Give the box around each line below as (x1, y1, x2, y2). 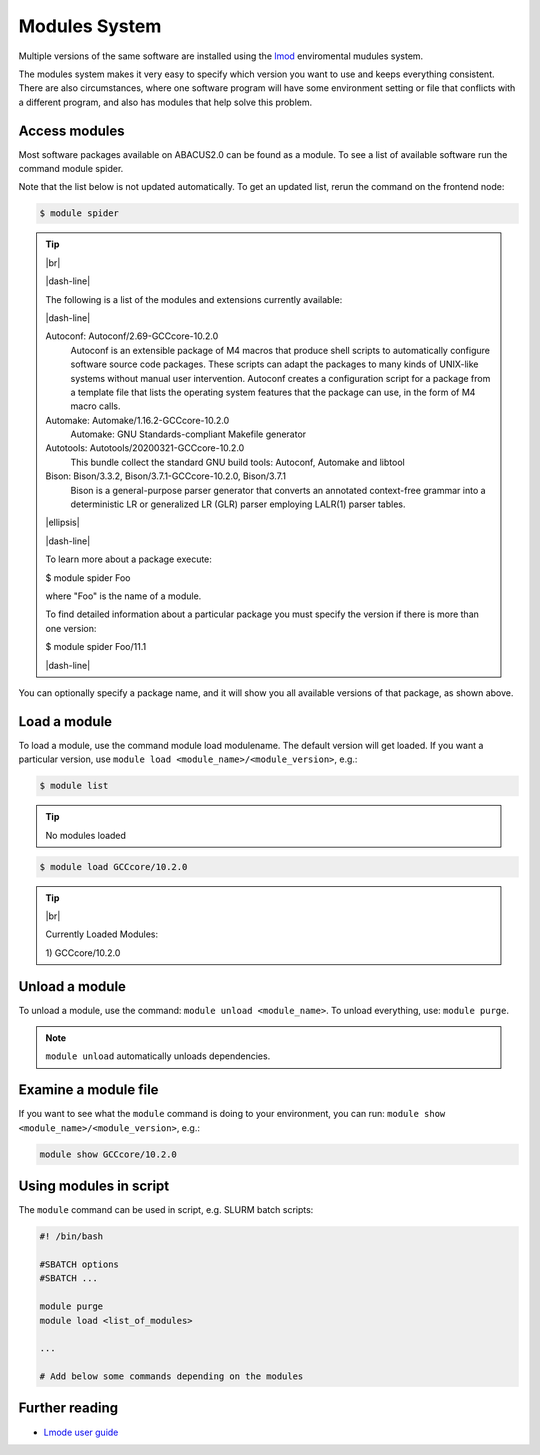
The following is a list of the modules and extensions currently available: (45, 293, 343, 305)
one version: (45, 622, 97, 634)
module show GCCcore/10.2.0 (39, 1148, 177, 1160)
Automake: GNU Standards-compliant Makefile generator (70, 428, 307, 440)
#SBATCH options (39, 1258, 120, 1270)
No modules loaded (45, 829, 127, 841)
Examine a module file (18, 1081, 159, 1099)
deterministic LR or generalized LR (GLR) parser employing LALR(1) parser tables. (70, 498, 406, 510)
